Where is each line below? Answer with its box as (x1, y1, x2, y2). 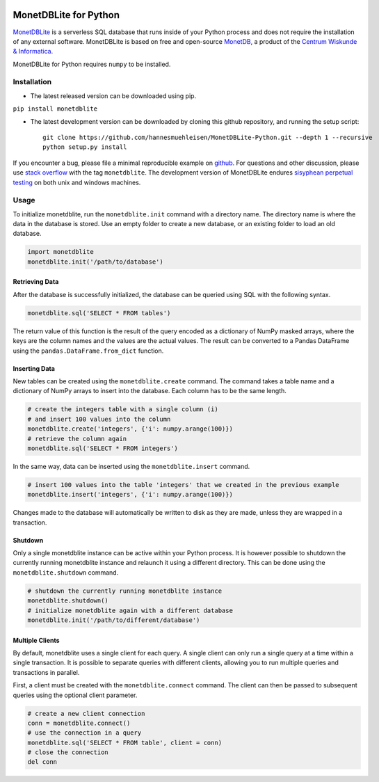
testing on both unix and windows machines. (13, 178, 141, 186)
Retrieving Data (13, 278, 59, 286)
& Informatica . (13, 47, 54, 56)
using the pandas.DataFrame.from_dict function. (13, 346, 164, 355)
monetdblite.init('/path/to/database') (27, 257, 163, 266)
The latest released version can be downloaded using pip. (30, 91, 197, 100)
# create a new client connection (27, 710, 145, 717)
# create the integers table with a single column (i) (27, 406, 218, 413)
